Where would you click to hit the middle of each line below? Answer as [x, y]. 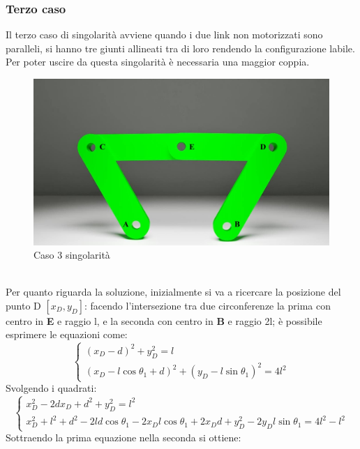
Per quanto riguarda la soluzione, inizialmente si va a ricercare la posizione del [173, 292]
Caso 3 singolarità [72, 255]
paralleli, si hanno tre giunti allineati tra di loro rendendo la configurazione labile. [180, 48]
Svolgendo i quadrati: [51, 388]
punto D [23, 305]
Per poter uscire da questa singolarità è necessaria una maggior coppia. [158, 62]
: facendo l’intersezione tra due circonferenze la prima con [208, 305]
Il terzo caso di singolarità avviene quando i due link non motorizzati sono [164, 35]
